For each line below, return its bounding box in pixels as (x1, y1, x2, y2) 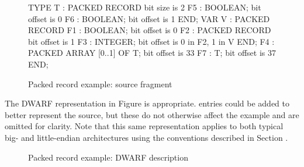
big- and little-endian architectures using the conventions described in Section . (5, 131, 288, 143)
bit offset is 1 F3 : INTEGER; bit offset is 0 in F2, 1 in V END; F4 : (28, 35, 275, 47)
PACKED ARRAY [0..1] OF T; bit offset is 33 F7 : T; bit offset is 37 (28, 47, 276, 59)
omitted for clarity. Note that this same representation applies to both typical (5, 120, 284, 132)
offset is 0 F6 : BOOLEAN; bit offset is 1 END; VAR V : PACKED (28, 12, 270, 24)
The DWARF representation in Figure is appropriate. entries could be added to (5, 97, 289, 109)
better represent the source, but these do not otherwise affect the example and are (5, 108, 299, 120)
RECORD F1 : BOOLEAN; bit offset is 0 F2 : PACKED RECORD (28, 24, 271, 36)
